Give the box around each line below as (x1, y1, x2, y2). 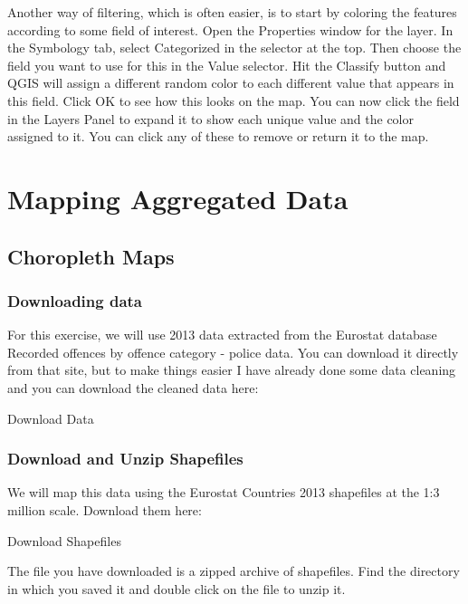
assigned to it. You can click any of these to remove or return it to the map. (7, 127, 429, 146)
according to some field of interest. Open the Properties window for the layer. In (7, 20, 454, 39)
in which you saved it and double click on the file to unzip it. (7, 579, 346, 598)
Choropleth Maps (7, 242, 175, 270)
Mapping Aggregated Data (7, 179, 349, 216)
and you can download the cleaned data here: (7, 378, 259, 397)
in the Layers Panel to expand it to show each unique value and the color (7, 109, 414, 128)
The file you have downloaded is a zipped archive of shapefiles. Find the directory (7, 561, 460, 580)
